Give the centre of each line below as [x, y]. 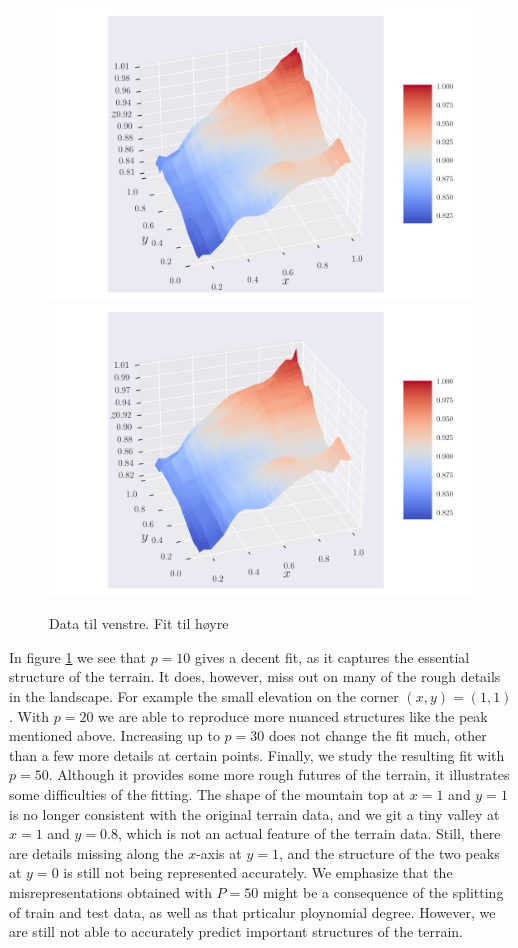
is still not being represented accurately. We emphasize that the [258, 872]
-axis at [219, 852]
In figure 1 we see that [77, 656]
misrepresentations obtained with [110, 891]
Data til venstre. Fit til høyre [139, 623]
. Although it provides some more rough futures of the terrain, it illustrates [279, 774]
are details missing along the [96, 852]
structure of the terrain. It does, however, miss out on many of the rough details [255, 676]
